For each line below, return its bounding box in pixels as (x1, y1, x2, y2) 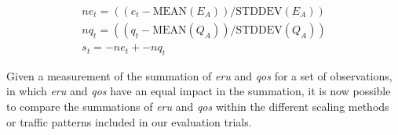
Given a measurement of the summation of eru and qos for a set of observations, (6, 67, 393, 83)
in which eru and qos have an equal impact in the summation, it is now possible (6, 83, 391, 99)
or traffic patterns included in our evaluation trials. (6, 113, 252, 130)
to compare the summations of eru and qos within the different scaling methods (6, 98, 389, 115)
